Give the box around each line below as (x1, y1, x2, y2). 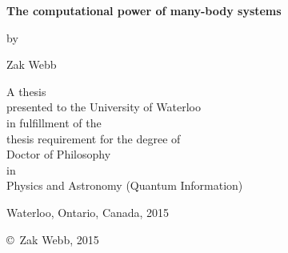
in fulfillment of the (6, 114, 102, 131)
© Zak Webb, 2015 (6, 231, 99, 247)
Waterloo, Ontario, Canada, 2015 (6, 203, 170, 220)
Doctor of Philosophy (6, 146, 111, 163)
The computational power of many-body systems (6, 2, 282, 18)
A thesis (6, 82, 46, 99)
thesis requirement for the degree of (6, 130, 181, 147)
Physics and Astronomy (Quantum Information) (6, 177, 243, 194)
